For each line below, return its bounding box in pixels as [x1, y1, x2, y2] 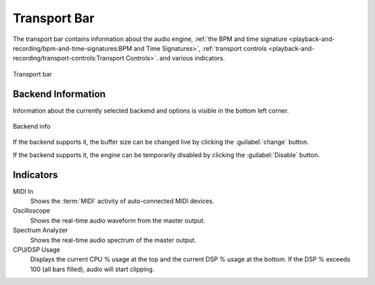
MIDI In [12, 187, 34, 195]
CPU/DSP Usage [12, 245, 60, 254]
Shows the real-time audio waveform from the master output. [30, 216, 206, 225]
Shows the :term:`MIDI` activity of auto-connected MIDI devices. [30, 197, 215, 205]
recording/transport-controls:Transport [12, 54, 125, 63]
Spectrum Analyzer [12, 226, 69, 234]
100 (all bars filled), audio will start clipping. [30, 265, 155, 273]
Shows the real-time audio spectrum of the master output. [30, 236, 197, 244]
